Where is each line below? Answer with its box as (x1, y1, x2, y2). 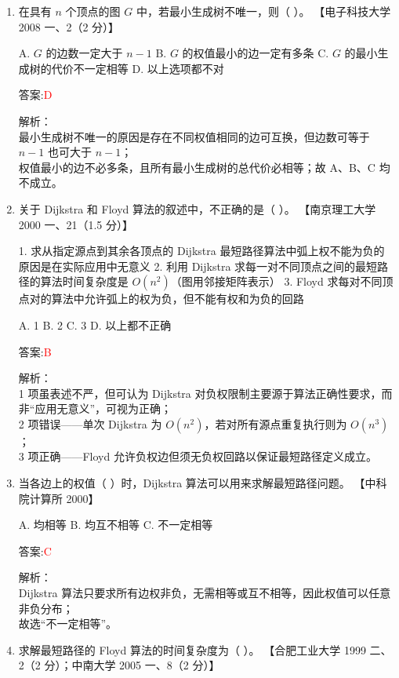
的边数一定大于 (45, 45, 123, 61)
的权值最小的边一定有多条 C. (182, 45, 329, 61)
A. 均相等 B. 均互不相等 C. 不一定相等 (18, 516, 213, 533)
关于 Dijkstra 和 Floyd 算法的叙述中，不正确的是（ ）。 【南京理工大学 (18, 200, 376, 217)
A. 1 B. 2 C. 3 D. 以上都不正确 (18, 316, 172, 333)
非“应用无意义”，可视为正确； (18, 400, 172, 417)
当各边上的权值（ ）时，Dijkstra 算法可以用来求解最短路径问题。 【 (18, 475, 365, 491)
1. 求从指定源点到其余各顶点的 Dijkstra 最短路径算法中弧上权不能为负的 (18, 242, 385, 259)
